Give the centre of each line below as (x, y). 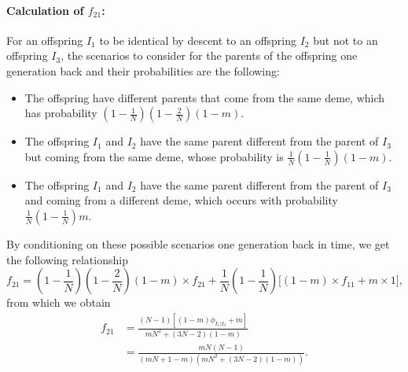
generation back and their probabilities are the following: (143, 70)
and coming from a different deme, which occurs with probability (181, 200)
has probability (61, 113)
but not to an (346, 40)
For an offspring (45, 40)
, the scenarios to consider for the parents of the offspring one (209, 55)
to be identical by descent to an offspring (198, 40)
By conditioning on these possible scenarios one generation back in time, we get (198, 243)
